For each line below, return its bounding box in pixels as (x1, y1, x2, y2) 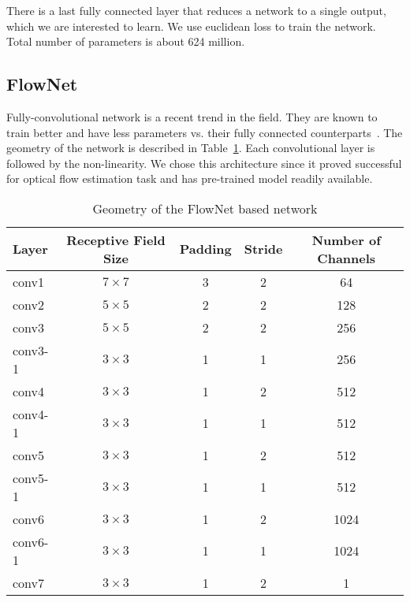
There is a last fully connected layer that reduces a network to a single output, (6, 2, 386, 18)
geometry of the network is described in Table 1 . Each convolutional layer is (6, 139, 375, 156)
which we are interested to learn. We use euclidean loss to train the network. (6, 17, 376, 34)
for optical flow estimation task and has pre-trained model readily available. (6, 170, 373, 187)
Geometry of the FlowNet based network (92, 199, 318, 217)
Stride (244, 240, 283, 258)
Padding (179, 240, 232, 258)
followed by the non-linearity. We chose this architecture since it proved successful (6, 154, 402, 171)
